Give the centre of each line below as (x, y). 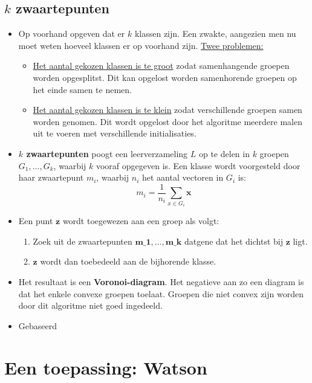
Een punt (36, 221)
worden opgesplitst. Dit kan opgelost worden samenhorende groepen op (165, 77)
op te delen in (224, 153)
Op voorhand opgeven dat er (72, 34)
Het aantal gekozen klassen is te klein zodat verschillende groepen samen (167, 110)
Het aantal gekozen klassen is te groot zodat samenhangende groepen (161, 66)
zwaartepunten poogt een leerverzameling (107, 153)
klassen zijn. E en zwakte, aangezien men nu (215, 34)
